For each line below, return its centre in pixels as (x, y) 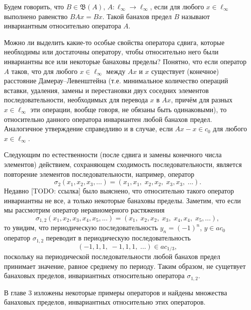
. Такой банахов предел (137, 16)
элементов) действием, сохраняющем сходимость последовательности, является (123, 164)
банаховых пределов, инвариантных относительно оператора (94, 275)
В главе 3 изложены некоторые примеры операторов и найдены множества (116, 292)
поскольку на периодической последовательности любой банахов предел (112, 256)
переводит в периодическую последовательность (118, 238)
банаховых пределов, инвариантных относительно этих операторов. (105, 302)
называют (196, 16)
